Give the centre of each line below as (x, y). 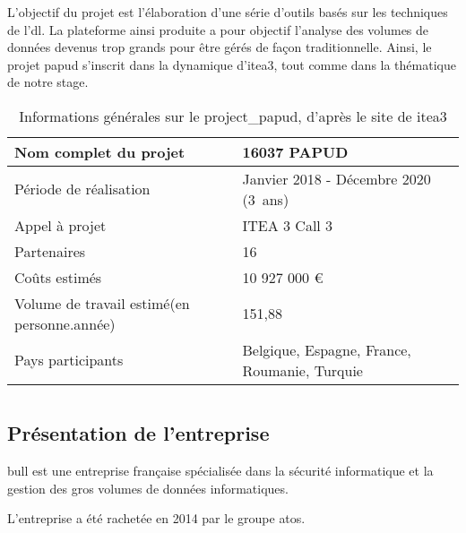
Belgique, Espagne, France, (327, 349)
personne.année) (65, 323)
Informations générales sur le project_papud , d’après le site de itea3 (233, 116)
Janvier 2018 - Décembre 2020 (337, 178)
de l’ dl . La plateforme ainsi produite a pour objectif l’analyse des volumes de (218, 29)
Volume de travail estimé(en (102, 303)
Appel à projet (60, 225)
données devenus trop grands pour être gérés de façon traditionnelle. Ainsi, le (220, 47)
